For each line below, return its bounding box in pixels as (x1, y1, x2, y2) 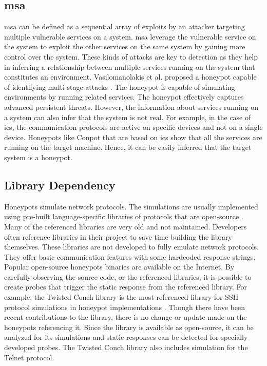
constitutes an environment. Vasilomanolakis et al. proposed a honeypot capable (4, 71, 257, 82)
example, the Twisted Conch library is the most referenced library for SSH (4, 292, 239, 302)
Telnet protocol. (4, 352, 54, 362)
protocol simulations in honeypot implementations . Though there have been (4, 301, 245, 312)
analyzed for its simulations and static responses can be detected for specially (4, 332, 248, 342)
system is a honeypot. (4, 151, 72, 162)
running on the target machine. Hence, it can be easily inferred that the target (4, 142, 252, 152)
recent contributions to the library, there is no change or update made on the (4, 312, 247, 322)
